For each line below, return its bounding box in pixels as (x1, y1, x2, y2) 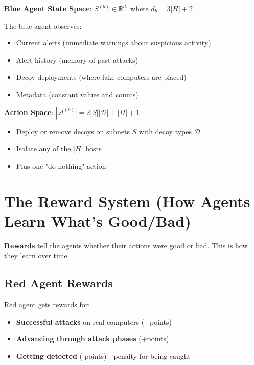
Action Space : (4, 106, 54, 117)
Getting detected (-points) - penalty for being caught (16, 350, 191, 361)
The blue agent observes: (4, 20, 82, 31)
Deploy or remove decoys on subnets (16, 126, 130, 136)
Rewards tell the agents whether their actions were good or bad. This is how (4, 240, 248, 250)
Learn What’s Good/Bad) (4, 210, 191, 231)
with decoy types (138, 126, 192, 136)
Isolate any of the (16, 143, 71, 154)
